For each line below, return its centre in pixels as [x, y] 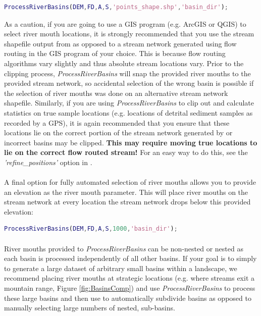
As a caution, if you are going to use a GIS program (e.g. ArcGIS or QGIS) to [125, 23]
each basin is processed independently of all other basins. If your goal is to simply [130, 258]
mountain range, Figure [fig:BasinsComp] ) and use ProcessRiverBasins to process [130, 288]
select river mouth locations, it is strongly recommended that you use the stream [129, 34]
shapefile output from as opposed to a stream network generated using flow [120, 43]
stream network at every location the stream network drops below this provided [127, 202]
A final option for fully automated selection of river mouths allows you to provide [130, 182]
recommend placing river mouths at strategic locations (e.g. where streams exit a [129, 278]
